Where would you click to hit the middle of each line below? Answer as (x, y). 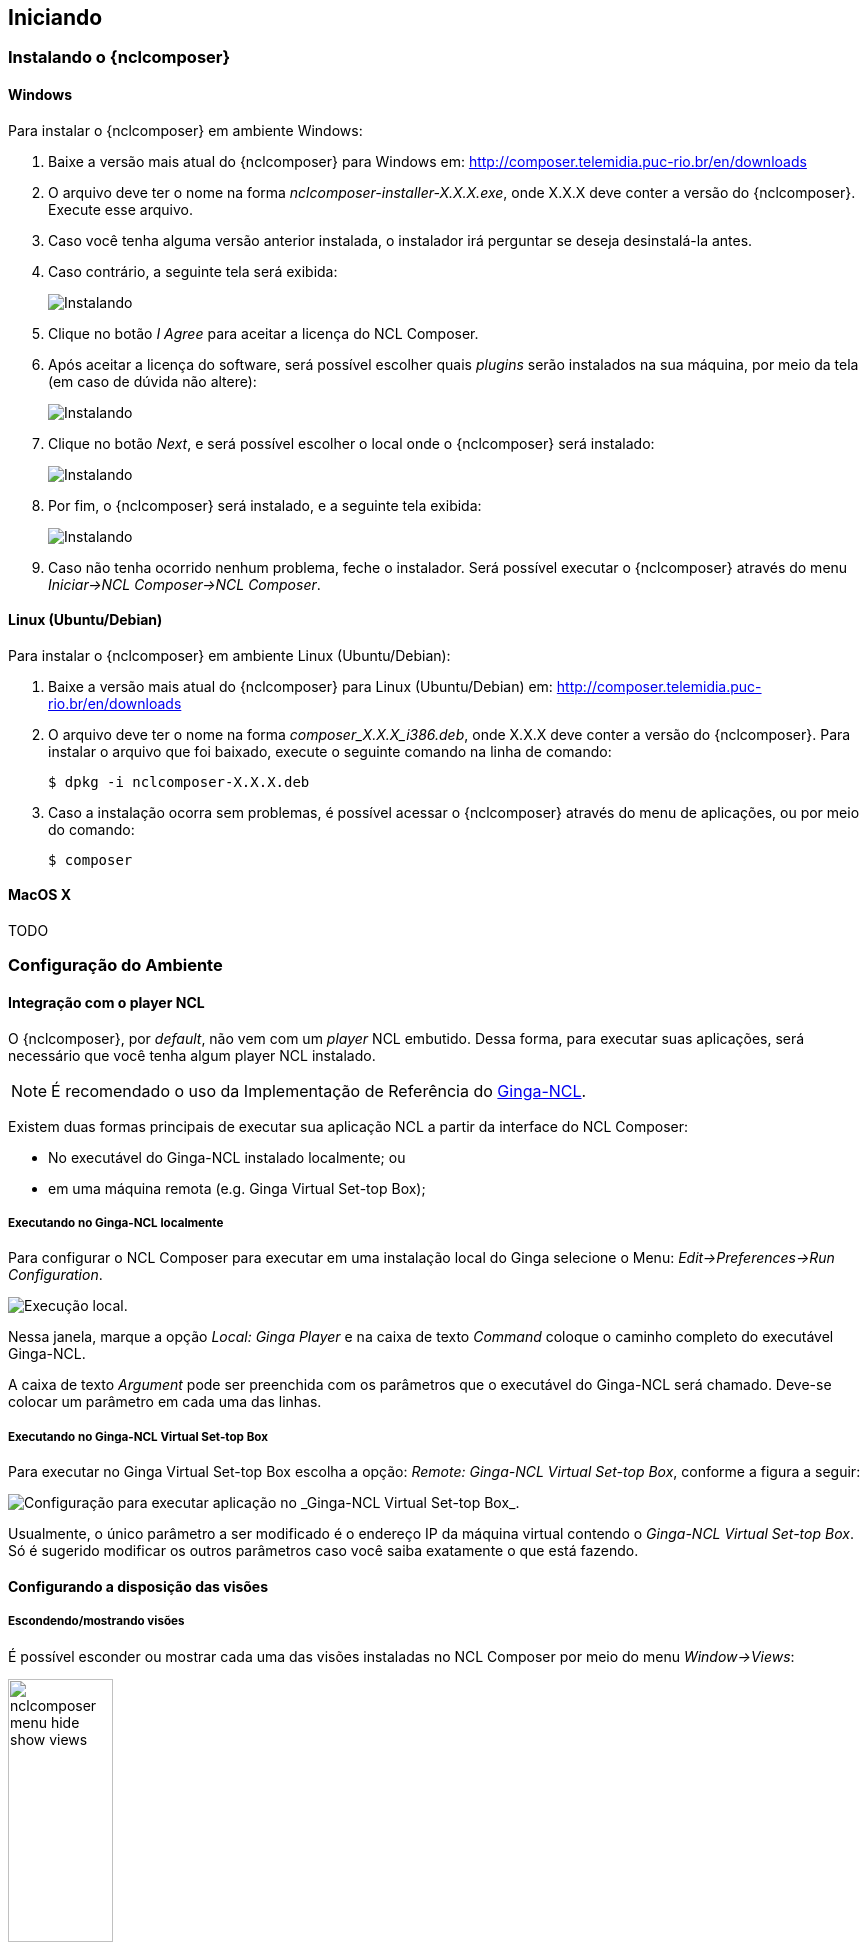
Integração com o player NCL (106, 1003)
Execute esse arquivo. (120, 209)
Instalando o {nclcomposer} (119, 57)
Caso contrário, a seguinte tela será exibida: (193, 271)
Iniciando (55, 17)
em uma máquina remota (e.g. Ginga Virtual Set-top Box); (237, 1188)
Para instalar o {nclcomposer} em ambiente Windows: (185, 130)
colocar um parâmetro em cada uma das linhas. (165, 1402)
